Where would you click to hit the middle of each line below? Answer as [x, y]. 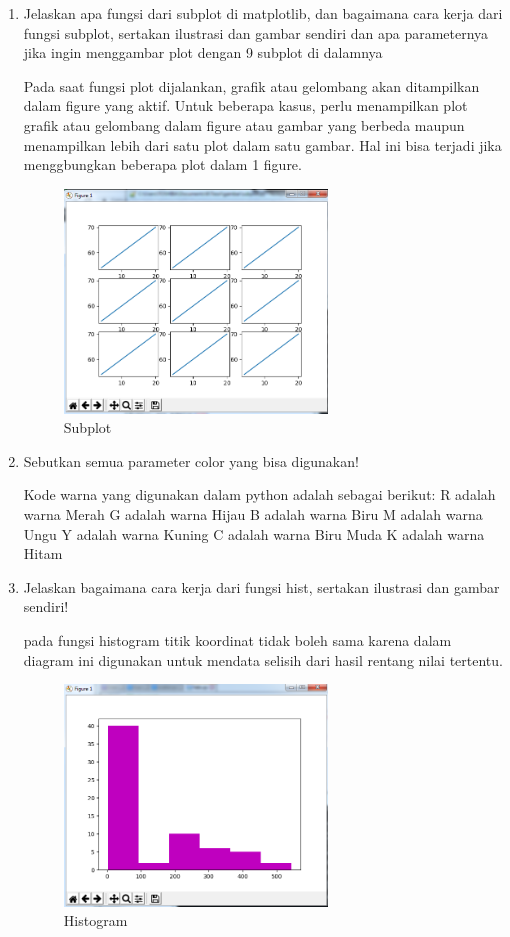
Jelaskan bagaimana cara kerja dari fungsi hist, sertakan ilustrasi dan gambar [261, 586]
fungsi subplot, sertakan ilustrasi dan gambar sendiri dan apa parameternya [256, 32]
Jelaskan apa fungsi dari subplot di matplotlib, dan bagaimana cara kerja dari [263, 13]
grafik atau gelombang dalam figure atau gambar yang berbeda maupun [244, 124]
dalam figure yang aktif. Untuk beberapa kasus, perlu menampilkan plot [245, 105]
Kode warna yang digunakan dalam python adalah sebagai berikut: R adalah [259, 494]
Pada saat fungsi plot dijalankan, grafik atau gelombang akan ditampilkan [251, 85]
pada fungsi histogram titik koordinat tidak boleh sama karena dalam [237, 639]
